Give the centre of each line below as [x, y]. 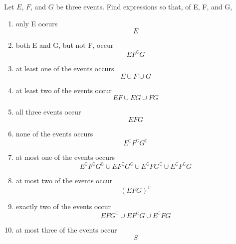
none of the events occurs [54, 134]
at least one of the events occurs [65, 68]
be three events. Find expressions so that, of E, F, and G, [144, 6]
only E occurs [37, 23]
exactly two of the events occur [63, 206]
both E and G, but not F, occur [65, 45]
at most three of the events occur [66, 230]
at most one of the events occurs [65, 157]
